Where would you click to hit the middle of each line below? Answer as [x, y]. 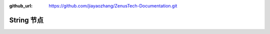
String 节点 [26, 20]
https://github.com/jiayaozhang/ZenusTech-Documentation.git [113, 6]
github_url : [21, 6]
